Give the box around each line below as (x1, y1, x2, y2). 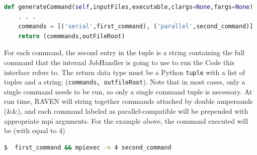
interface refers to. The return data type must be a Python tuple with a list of (4, 67, 245, 77)
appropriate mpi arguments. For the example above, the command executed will (4, 115, 248, 126)
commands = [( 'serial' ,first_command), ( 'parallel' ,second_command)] (18, 23, 254, 30)
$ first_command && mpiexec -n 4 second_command (4, 144, 171, 151)
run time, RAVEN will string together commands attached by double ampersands (4, 96, 253, 106)
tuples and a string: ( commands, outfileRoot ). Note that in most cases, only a (4, 77, 246, 87)
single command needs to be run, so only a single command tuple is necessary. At (4, 86, 253, 96)
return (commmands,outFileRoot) (18, 32, 125, 40)
